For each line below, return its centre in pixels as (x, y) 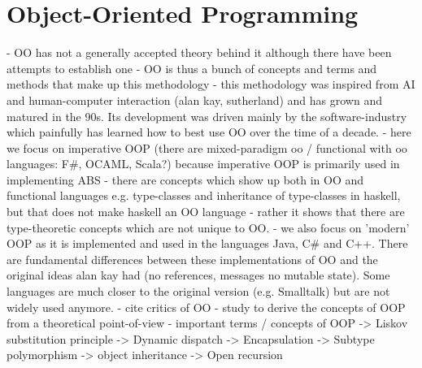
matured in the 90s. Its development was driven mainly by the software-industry (207, 116)
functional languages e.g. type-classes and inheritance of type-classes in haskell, (204, 195)
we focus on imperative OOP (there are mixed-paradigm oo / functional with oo (207, 147)
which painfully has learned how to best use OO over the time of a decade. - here (209, 132)
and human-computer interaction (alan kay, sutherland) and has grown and (194, 100)
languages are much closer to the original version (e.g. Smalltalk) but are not (198, 291)
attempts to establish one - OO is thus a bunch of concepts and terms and (192, 68)
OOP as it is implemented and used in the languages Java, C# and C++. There (207, 243)
